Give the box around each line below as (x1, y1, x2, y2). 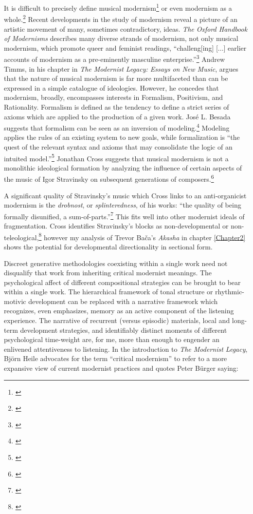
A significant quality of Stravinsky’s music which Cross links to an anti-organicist (4, 190, 247, 200)
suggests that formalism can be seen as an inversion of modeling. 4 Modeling (4, 121, 230, 133)
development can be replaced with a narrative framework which (28, 296, 218, 306)
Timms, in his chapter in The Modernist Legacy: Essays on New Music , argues (4, 63, 238, 74)
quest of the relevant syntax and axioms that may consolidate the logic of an (4, 141, 233, 152)
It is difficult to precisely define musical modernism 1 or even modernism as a (4, 1, 232, 13)
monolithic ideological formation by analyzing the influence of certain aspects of (4, 162, 242, 172)
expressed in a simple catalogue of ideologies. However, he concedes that (4, 82, 219, 93)
